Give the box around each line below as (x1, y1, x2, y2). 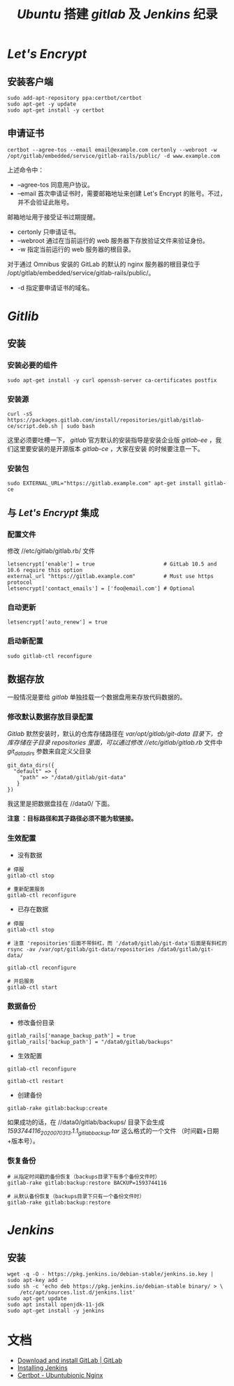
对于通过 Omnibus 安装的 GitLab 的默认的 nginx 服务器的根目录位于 (7, 260, 200, 268)
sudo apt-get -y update (7, 101, 77, 108)
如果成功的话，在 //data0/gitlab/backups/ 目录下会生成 (7, 1118, 165, 1126)
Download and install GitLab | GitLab (17, 1356, 123, 1365)
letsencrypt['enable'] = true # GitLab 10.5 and (7, 560, 217, 568)
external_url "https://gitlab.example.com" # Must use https (7, 573, 214, 580)
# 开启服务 (7, 978, 35, 985)
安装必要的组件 (7, 360, 58, 370)
